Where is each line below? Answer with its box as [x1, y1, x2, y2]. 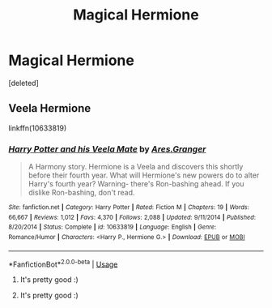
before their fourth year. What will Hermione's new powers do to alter [28, 170, 260, 180]
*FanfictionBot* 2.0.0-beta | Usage [8, 258, 118, 269]
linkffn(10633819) [8, 123, 67, 133]
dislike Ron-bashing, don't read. [28, 188, 135, 198]
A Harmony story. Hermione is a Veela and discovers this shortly [28, 162, 244, 172]
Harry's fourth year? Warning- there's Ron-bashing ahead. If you [28, 179, 244, 189]
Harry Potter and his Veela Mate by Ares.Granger [8, 143, 206, 155]
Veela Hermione [8, 101, 91, 115]
